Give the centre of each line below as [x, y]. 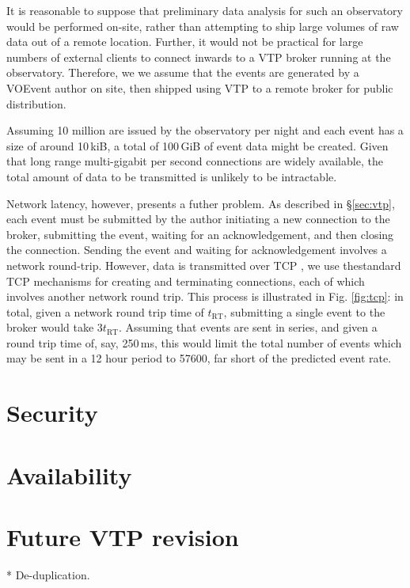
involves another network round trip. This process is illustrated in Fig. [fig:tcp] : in [205, 296]
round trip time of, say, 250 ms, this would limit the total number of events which [204, 342]
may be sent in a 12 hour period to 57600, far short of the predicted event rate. [199, 358]
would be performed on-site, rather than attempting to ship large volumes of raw [203, 26]
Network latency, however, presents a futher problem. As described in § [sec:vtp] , [201, 203]
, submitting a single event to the [304, 311]
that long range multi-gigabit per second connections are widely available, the [195, 161]
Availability [69, 474]
